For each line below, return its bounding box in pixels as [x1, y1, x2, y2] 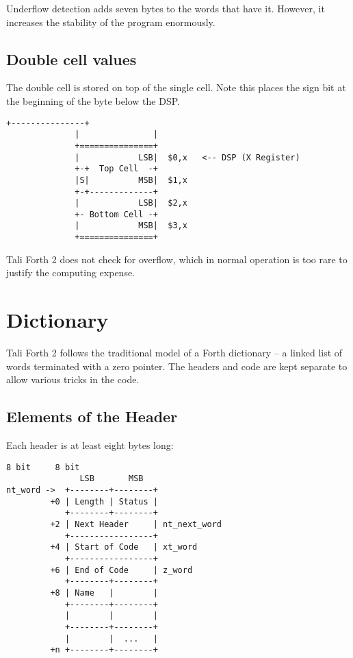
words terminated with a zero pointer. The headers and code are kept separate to [6, 358, 348, 373]
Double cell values [6, 48, 137, 69]
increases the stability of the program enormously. [6, 14, 215, 29]
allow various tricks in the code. [6, 372, 140, 387]
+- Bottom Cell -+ [75, 209, 158, 219]
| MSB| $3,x [75, 221, 187, 231]
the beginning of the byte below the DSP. [6, 93, 180, 108]
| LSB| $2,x [75, 198, 187, 208]
